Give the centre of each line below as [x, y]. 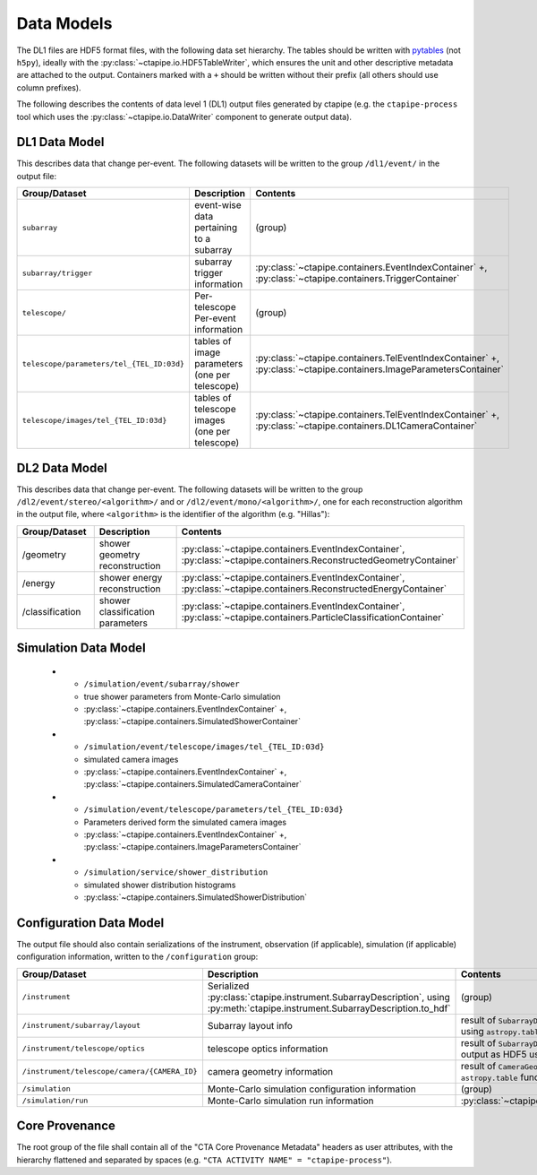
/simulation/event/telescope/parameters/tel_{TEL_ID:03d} [213, 810]
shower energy [131, 577]
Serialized [228, 986]
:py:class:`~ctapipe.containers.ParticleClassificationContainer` [313, 617]
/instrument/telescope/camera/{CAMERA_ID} [110, 1071]
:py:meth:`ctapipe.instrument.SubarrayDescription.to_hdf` [329, 1008]
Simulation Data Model [81, 648]
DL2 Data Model [62, 467]
